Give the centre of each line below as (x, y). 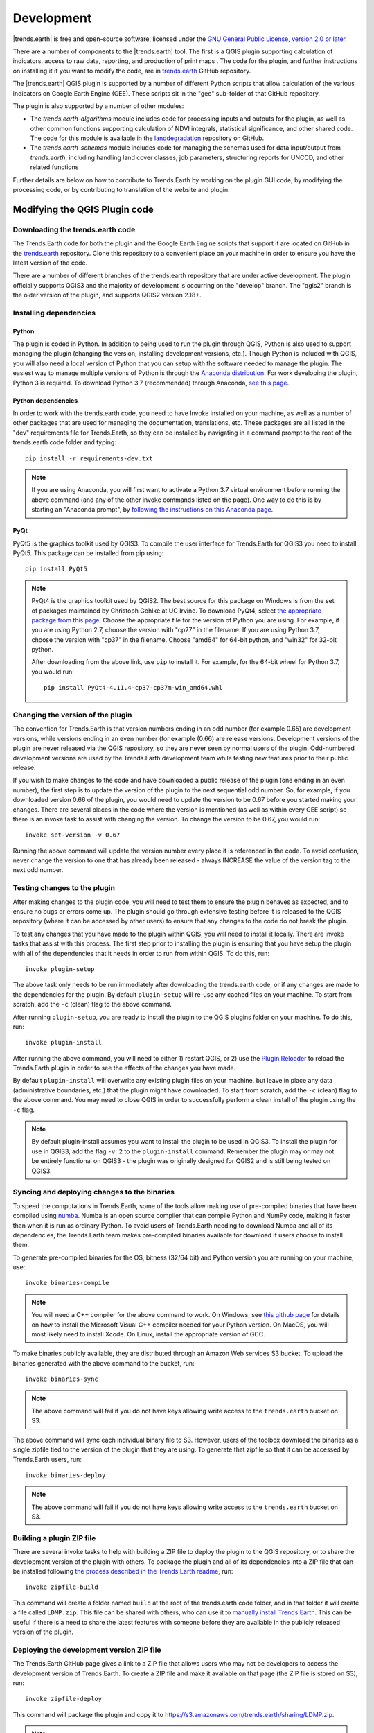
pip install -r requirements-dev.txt (89, 458)
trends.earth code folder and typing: (65, 442)
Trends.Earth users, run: (47, 1459)
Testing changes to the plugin (64, 888)
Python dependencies (45, 400)
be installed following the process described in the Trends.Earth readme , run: (123, 1571)
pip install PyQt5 (56, 569)
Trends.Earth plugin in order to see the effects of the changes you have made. (124, 1068)
